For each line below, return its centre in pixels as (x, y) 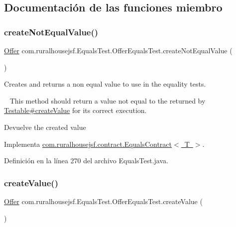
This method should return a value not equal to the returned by (108, 100)
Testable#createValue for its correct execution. (75, 110)
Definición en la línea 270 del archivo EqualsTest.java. (86, 161)
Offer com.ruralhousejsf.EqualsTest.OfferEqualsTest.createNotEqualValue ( (118, 50)
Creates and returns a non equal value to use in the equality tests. (105, 84)
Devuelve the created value (45, 127)
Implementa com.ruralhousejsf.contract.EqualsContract (88, 144)
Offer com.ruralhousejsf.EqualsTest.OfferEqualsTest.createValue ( (103, 201)
